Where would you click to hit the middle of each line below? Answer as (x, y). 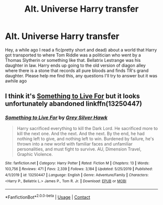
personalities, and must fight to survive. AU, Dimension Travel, (79, 149)
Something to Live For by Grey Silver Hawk (56, 118)
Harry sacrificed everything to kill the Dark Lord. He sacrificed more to (87, 128)
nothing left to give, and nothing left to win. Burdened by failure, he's (85, 139)
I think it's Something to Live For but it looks (73, 96)
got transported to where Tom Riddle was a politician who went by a (73, 55)
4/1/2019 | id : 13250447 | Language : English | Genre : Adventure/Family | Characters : (77, 175)
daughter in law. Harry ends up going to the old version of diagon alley (75, 65)
